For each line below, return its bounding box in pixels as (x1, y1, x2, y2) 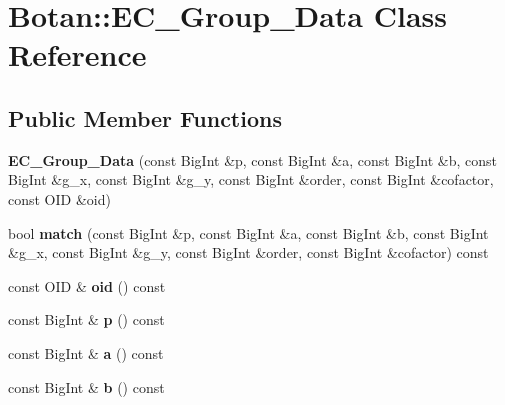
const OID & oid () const (8, 275, 166, 296)
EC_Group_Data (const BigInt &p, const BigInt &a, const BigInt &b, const (8, 149, 497, 170)
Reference (8, 34, 147, 75)
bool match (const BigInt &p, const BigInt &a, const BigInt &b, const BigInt (8, 222, 489, 243)
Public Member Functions (8, 102, 282, 133)
